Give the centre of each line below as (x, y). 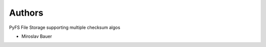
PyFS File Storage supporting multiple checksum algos (65, 27)
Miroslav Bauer (37, 36)
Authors (26, 13)
